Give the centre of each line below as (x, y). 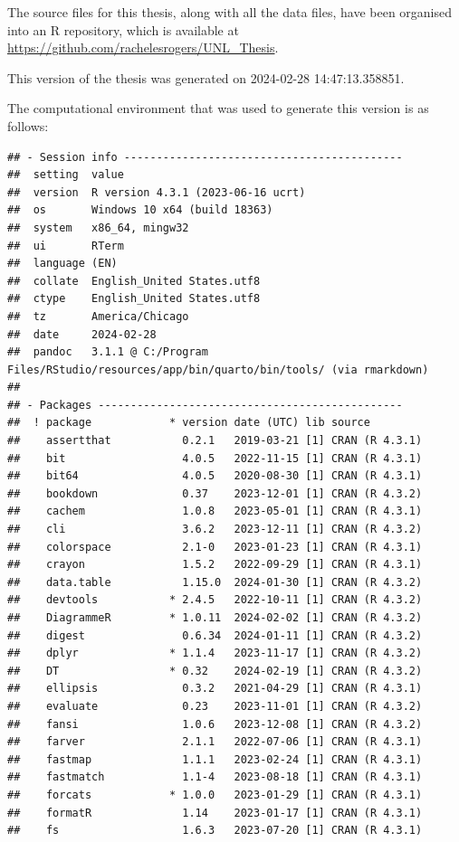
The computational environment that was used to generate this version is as (218, 108)
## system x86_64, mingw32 (98, 227)
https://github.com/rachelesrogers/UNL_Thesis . (143, 47)
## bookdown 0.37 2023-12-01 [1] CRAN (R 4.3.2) (215, 493)
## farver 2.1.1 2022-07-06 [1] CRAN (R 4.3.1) (215, 742)
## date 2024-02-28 (82, 334)
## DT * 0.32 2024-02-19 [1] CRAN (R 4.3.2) (215, 671)
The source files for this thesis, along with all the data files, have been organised (230, 12)
